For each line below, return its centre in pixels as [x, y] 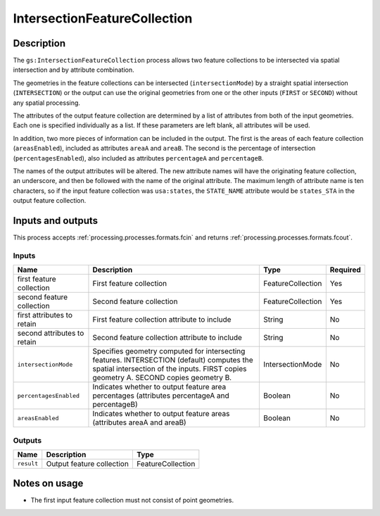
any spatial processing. [47, 103]
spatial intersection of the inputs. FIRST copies [170, 369]
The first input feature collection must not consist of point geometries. [132, 501]
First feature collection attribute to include [162, 320]
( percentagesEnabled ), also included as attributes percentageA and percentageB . [138, 158]
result [28, 464]
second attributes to [51, 333]
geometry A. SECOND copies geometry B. [162, 378]
